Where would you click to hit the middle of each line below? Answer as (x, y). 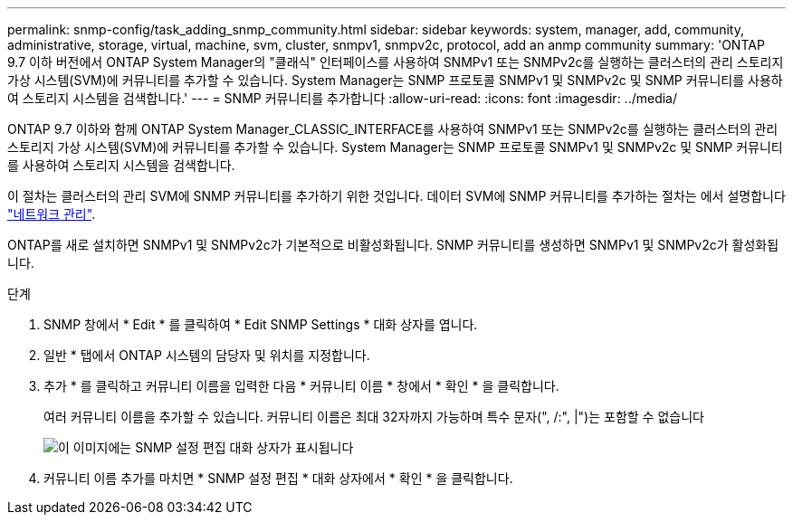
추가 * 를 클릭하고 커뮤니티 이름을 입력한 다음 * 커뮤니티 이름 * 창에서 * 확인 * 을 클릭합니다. (301, 386)
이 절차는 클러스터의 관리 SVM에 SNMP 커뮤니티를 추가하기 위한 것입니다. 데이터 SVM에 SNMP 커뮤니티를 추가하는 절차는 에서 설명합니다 (396, 196)
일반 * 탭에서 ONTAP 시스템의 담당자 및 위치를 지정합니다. (207, 355)
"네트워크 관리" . (52, 214)
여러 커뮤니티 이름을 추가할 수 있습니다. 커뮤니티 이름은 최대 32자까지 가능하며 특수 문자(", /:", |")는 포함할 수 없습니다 (374, 417)
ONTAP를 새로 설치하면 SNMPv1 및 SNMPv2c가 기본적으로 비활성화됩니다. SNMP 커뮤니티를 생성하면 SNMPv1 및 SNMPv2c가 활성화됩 (393, 245)
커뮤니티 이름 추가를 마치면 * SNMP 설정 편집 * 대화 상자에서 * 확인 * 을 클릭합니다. (278, 478)
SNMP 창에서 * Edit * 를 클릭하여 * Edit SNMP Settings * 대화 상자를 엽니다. (261, 324)
